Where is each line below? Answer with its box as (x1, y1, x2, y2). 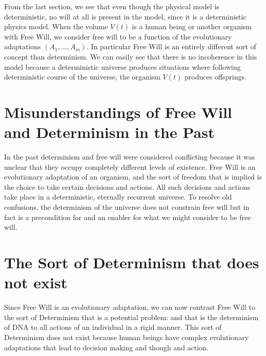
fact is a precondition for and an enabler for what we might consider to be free (4, 211, 251, 222)
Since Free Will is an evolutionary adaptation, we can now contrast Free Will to (4, 302, 255, 312)
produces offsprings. (184, 71, 247, 82)
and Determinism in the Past (4, 122, 215, 143)
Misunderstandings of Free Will (4, 101, 232, 122)
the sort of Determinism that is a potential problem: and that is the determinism (4, 311, 259, 322)
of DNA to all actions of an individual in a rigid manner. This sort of (4, 322, 222, 332)
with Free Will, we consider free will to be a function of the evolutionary (4, 31, 232, 42)
